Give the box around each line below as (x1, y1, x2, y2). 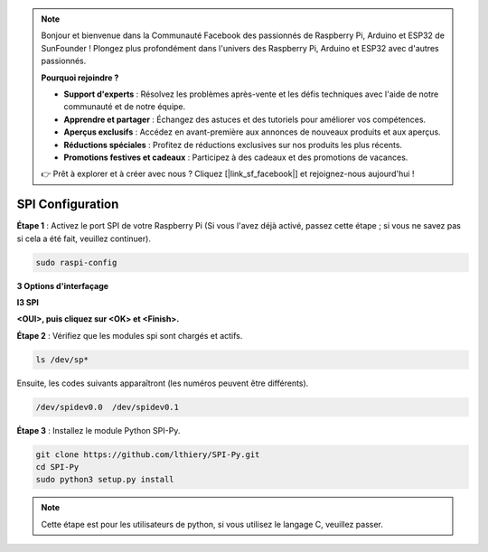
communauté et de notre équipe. (63, 101, 186, 112)
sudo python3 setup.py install (35, 474, 175, 485)
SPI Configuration (16, 197, 119, 212)
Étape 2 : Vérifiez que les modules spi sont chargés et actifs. (16, 330, 243, 341)
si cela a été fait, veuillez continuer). (16, 233, 151, 244)
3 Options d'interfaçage (16, 280, 108, 291)
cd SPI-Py (35, 462, 80, 472)
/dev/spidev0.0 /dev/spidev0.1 (35, 402, 180, 412)
